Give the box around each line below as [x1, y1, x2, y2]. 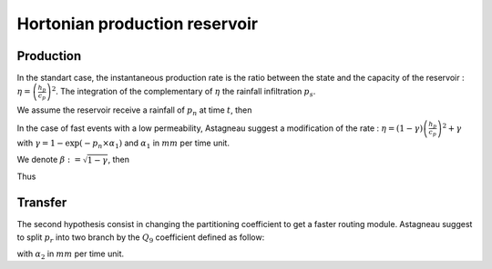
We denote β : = [16, 154, 82, 165]
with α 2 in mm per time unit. [16, 248, 125, 261]
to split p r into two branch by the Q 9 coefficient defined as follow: [16, 232, 265, 244]
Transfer [16, 195, 67, 211]
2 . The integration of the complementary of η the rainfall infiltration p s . [51, 85, 316, 99]
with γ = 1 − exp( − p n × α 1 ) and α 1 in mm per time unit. [16, 137, 230, 150]
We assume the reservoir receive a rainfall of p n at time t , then [16, 105, 252, 118]
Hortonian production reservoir [16, 14, 259, 34]
